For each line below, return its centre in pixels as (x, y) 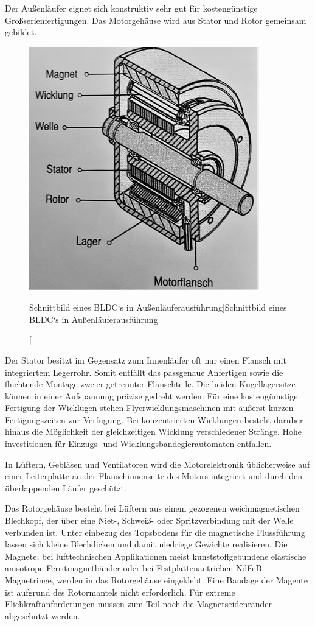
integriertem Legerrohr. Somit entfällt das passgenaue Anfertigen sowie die (144, 372)
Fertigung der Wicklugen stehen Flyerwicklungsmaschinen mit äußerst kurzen (149, 408)
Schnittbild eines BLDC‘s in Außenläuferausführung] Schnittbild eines (158, 307)
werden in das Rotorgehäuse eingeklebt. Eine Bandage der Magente (182, 580)
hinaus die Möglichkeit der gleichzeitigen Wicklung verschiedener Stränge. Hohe (153, 431)
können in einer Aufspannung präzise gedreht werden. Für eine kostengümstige (151, 396)
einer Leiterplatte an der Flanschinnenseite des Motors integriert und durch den (154, 476)
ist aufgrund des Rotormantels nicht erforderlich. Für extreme (120, 592)
